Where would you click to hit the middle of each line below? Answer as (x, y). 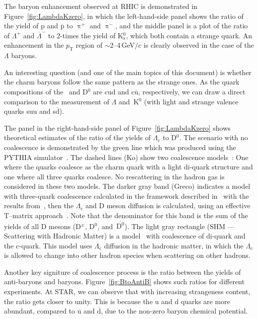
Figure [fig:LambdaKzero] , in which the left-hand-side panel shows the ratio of (124, 16)
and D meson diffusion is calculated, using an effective (168, 205)
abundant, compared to (40, 311)
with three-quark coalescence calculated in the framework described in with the (127, 196)
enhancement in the (34, 45)
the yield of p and (31, 26)
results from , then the (39, 205)
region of (89, 45)
